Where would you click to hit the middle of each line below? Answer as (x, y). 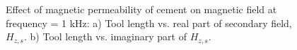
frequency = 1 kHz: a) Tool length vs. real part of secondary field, (149, 23)
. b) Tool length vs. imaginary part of (105, 36)
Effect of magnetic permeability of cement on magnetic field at (141, 9)
